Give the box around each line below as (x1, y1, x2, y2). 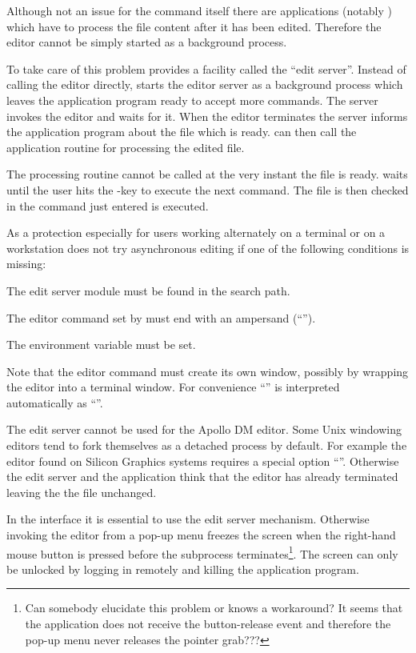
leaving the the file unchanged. (6, 483, 157, 500)
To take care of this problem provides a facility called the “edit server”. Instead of (6, 60, 406, 77)
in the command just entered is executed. (6, 197, 209, 214)
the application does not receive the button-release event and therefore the (25, 615, 391, 632)
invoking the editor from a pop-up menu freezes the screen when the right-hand (6, 527, 396, 543)
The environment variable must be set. (6, 336, 196, 353)
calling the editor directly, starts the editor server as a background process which (6, 76, 403, 93)
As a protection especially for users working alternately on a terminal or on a (6, 224, 386, 241)
